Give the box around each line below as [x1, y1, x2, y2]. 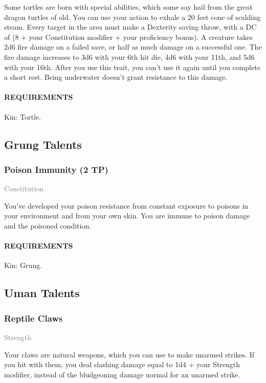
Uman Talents [4, 285, 80, 301]
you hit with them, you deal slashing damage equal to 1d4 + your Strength [4, 359, 240, 370]
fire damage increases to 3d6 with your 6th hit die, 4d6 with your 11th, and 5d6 [4, 51, 255, 62]
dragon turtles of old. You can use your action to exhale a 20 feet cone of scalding [4, 11, 261, 22]
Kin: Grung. [4, 260, 42, 271]
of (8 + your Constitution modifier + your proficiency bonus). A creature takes [4, 31, 253, 42]
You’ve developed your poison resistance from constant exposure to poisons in [4, 200, 249, 211]
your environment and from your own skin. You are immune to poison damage [4, 210, 250, 221]
